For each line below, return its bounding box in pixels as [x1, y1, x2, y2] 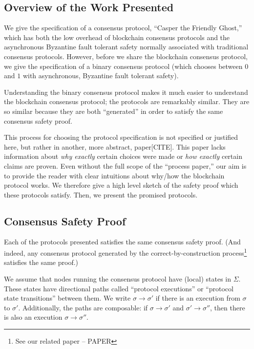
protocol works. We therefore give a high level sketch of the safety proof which [4, 180, 238, 190]
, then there [210, 302, 245, 312]
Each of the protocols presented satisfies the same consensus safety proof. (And [4, 236, 241, 246]
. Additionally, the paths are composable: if [18, 302, 148, 312]
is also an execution [4, 312, 63, 322]
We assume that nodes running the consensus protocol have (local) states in [4, 273, 232, 284]
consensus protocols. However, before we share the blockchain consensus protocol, [4, 51, 248, 61]
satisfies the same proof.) [4, 257, 78, 267]
